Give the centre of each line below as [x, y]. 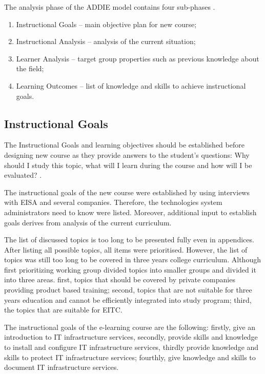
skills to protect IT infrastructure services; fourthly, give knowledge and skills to [130, 357]
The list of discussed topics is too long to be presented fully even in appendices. [129, 240]
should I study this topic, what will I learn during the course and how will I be [128, 165]
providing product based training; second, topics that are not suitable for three [128, 290]
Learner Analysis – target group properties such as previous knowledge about [138, 58]
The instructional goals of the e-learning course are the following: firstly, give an [130, 327]
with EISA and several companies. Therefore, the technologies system [113, 202]
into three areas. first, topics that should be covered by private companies [120, 279]
